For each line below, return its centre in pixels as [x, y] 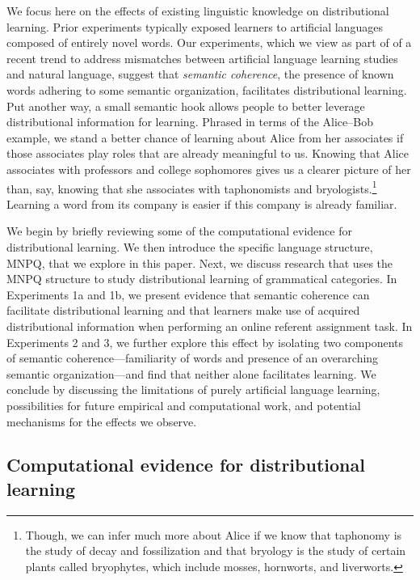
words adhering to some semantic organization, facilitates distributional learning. [207, 89]
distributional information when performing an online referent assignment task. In [210, 326]
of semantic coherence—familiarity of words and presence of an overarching [193, 358]
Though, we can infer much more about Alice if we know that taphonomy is [214, 534]
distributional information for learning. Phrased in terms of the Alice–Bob [190, 122]
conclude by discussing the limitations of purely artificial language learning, [193, 389]
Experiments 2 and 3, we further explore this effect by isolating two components [205, 342]
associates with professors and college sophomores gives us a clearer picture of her [209, 169]
